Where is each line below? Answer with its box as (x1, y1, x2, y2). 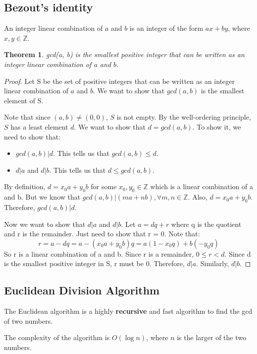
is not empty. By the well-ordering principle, (116, 112, 251, 122)
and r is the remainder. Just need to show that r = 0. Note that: (4, 228, 200, 239)
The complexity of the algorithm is (4, 332, 110, 343)
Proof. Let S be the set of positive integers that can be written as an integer (4, 75, 235, 86)
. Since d (224, 248, 251, 259)
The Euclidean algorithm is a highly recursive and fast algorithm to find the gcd (4, 306, 253, 316)
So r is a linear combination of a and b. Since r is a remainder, (4, 248, 194, 259)
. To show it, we (192, 121, 241, 132)
